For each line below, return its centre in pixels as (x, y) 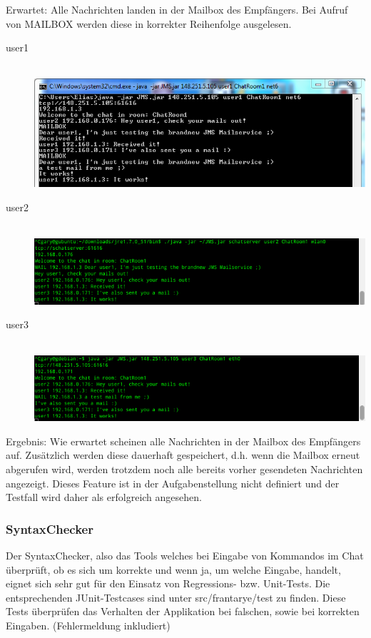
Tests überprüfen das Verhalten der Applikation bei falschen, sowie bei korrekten (183, 611)
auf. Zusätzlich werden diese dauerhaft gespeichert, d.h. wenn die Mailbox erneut (183, 455)
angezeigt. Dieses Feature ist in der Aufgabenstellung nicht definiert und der (173, 483)
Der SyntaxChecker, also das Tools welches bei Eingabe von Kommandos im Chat (185, 556)
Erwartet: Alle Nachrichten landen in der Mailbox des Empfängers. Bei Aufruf (177, 9)
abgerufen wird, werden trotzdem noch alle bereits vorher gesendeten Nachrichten (184, 469)
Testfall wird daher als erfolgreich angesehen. (104, 497)
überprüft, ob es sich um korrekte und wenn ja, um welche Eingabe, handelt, (173, 569)
